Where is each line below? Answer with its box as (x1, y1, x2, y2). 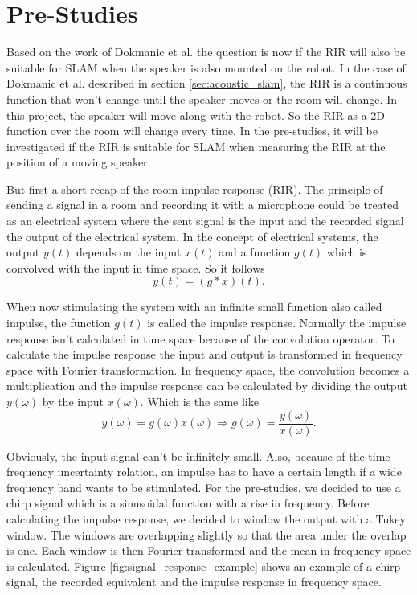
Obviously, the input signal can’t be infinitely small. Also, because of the (6, 447, 365, 464)
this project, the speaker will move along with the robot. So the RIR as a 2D (6, 106, 386, 123)
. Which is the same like (140, 393, 259, 409)
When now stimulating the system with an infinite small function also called (6, 298, 382, 315)
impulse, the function (6, 314, 111, 331)
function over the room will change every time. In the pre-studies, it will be (6, 122, 378, 139)
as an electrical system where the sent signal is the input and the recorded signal (6, 212, 404, 229)
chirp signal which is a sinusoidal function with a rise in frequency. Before (6, 494, 370, 511)
